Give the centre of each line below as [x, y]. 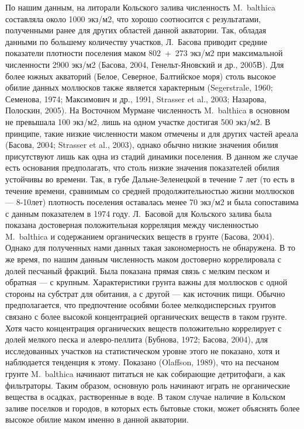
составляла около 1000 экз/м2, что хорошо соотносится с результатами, [133, 18]
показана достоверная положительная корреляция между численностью [132, 225]
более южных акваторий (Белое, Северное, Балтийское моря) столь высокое [141, 76]
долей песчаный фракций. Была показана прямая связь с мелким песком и [137, 270]
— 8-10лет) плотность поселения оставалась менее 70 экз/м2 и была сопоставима [152, 202]
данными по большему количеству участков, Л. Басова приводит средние [136, 41]
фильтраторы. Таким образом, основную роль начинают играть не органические [148, 385]
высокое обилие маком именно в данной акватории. [97, 419]
